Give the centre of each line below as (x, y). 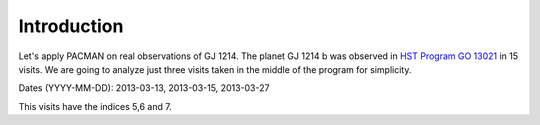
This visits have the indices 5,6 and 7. (95, 106)
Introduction (71, 26)
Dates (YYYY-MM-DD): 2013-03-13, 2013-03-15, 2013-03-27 (144, 88)
